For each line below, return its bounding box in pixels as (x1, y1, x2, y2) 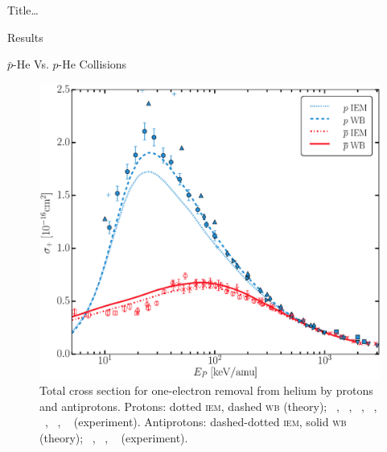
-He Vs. (13, 56, 49, 73)
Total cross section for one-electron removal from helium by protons (39, 382, 373, 399)
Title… (7, 2, 39, 18)
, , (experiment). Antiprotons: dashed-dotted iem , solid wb (45, 413, 347, 430)
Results (7, 28, 43, 45)
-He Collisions (58, 56, 127, 73)
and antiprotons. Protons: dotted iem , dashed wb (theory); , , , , (39, 397, 377, 414)
